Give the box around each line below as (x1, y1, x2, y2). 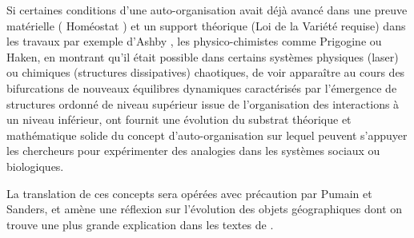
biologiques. (6, 157, 64, 174)
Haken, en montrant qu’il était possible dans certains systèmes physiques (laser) (6, 48, 399, 65)
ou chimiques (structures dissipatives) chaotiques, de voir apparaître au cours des (6, 64, 405, 81)
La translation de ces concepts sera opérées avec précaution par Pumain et (6, 184, 372, 201)
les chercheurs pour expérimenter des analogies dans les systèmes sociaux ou (6, 142, 380, 159)
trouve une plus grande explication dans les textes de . (6, 216, 274, 232)
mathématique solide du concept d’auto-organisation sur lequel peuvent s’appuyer (6, 126, 408, 143)
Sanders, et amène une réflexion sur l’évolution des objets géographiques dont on (6, 200, 403, 217)
